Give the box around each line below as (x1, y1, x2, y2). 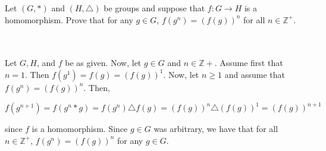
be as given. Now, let (65, 56, 142, 69)
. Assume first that (214, 56, 283, 69)
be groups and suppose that (104, 2, 205, 14)
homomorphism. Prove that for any (5, 13, 133, 26)
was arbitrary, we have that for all (153, 122, 278, 135)
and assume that (224, 68, 285, 80)
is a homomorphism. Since (32, 122, 128, 135)
